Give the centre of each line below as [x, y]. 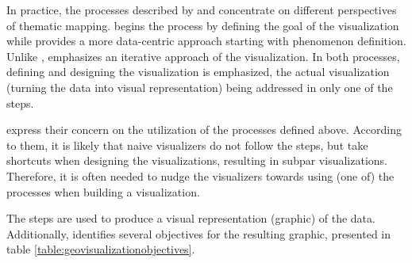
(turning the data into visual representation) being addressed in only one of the [200, 87]
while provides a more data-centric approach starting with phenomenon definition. [206, 41]
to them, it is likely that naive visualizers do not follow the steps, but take [187, 145]
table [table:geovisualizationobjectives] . [101, 249]
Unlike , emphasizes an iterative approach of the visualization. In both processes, [203, 56]
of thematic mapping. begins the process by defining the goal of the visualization [203, 25]
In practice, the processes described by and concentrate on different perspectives [202, 10]
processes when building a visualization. [103, 191]
